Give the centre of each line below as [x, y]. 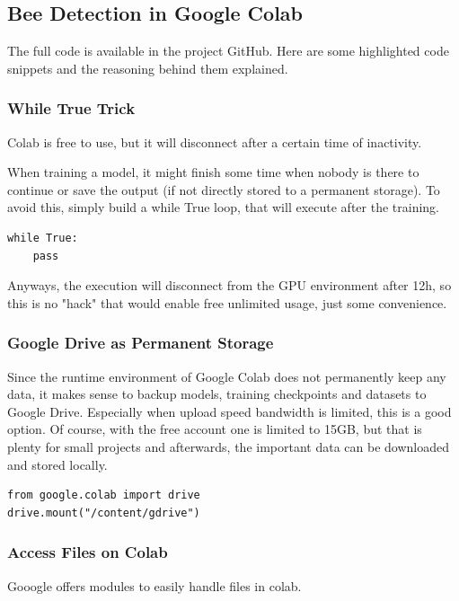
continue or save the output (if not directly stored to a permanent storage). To [224, 189]
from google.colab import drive [104, 495]
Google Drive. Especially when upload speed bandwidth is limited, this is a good [229, 411]
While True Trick [71, 108]
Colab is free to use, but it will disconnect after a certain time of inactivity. [215, 141]
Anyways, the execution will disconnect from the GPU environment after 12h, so [229, 285]
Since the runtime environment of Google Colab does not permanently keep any [227, 376]
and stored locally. [57, 464]
